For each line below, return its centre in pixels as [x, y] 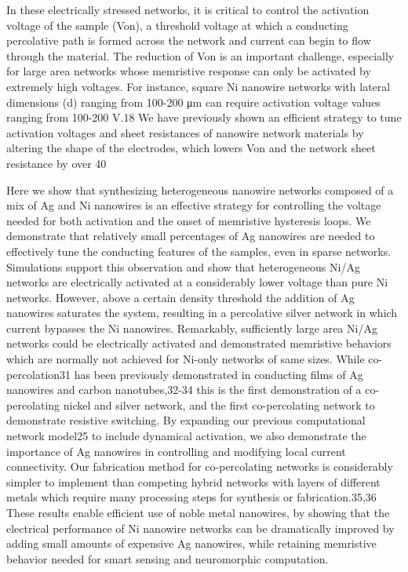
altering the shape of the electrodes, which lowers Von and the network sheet [191, 148]
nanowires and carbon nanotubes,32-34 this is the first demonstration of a [184, 390]
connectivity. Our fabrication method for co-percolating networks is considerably [200, 466]
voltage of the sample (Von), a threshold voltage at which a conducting [177, 25]
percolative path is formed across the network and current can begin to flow [189, 40]
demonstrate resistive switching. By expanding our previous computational [186, 420]
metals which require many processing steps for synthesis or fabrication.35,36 [191, 497]
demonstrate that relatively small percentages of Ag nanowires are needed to [191, 236]
